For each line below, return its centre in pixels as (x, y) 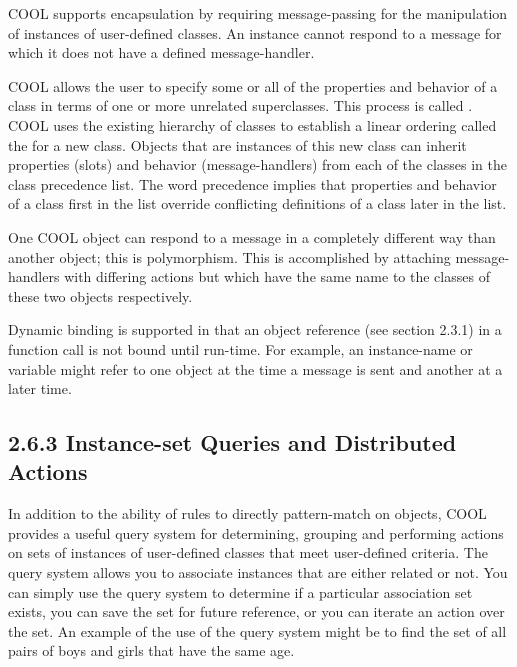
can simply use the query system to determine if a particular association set (240, 591)
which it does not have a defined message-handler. (161, 52)
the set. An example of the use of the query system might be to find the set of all (257, 630)
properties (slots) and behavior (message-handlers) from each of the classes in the (258, 164)
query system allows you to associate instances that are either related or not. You (258, 572)
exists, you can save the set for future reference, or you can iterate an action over (256, 611)
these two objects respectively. (100, 295)
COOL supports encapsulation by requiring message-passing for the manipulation (258, 13)
